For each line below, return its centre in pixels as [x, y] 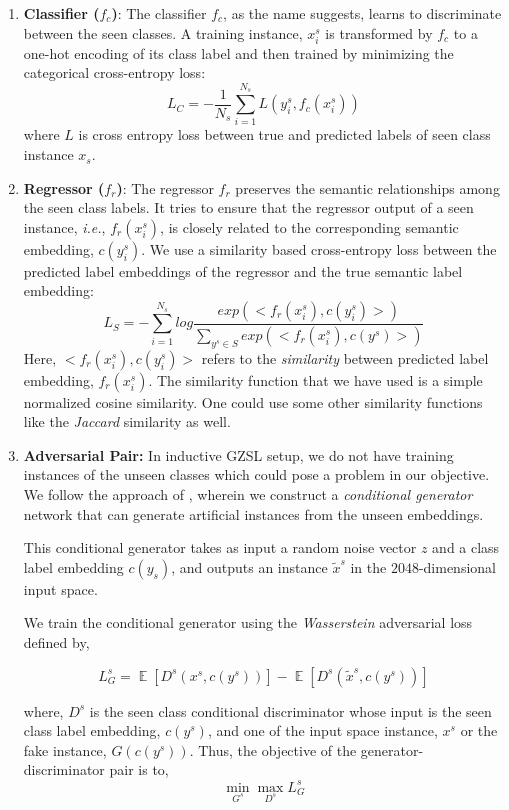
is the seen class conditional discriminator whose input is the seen [290, 710]
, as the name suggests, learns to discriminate [362, 13]
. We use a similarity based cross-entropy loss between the [319, 248]
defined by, [56, 642]
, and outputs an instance [249, 566]
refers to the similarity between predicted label [345, 357]
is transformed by [379, 32]
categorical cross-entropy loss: [114, 72]
